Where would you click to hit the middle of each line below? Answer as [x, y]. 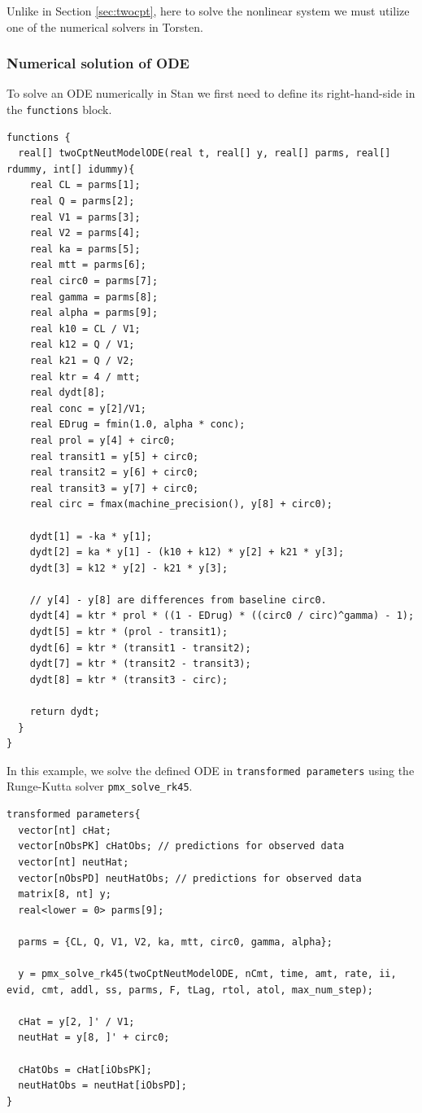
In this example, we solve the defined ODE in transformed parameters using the [211, 770]
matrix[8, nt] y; [65, 894]
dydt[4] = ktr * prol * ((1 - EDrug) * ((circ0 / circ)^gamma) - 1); [222, 616]
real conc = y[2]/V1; [88, 408]
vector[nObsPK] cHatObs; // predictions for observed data [181, 846]
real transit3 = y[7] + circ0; [114, 488]
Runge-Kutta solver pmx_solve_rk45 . [100, 786]
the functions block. [59, 109]
